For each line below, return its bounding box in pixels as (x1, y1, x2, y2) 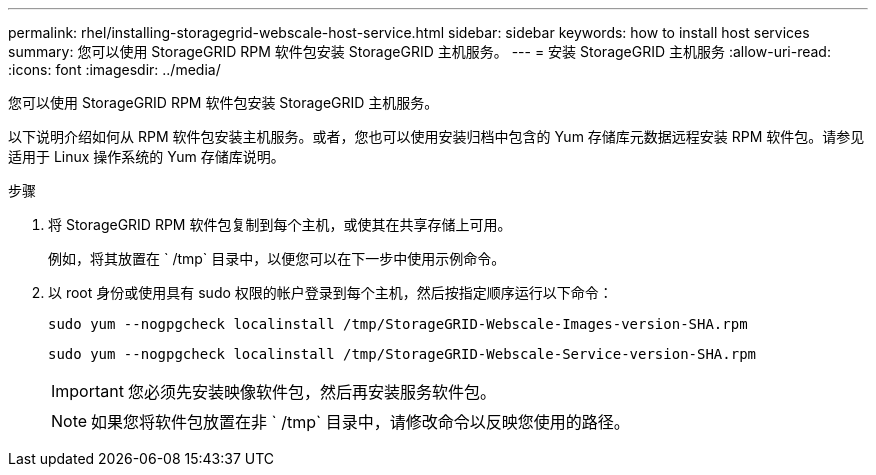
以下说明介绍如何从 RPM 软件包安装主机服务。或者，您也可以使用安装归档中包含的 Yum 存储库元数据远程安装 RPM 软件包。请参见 (8, 128, 865, 145)
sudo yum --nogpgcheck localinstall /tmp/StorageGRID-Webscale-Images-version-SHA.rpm (48, 316, 748, 332)
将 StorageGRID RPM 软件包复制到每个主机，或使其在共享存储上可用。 (48, 216, 512, 233)
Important (51, 381, 124, 401)
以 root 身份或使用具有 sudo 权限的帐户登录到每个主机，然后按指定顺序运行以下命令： (48, 284, 613, 301)
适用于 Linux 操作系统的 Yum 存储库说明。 (8, 148, 285, 165)
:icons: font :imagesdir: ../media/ (8, 61, 221, 78)
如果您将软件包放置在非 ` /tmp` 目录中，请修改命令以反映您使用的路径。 (91, 412, 630, 432)
